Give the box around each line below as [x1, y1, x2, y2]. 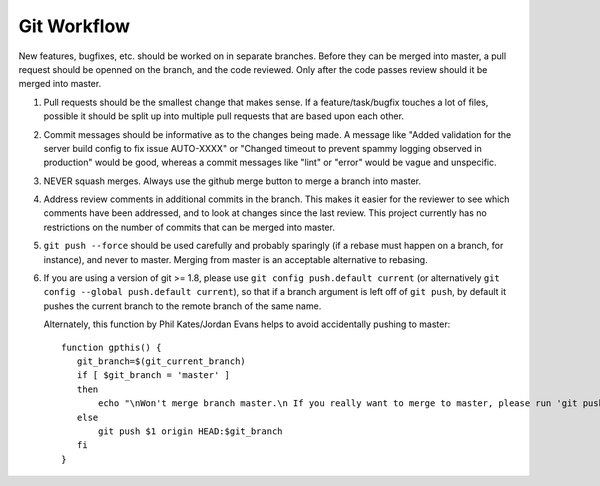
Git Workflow [18, 15, 130, 37]
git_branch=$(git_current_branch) [76, 355, 247, 367]
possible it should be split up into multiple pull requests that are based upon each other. [43, 110, 405, 122]
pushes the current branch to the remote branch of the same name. [43, 300, 322, 312]
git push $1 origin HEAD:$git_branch [98, 425, 284, 437]
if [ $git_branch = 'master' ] [76, 370, 230, 381]
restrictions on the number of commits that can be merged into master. [43, 221, 335, 233]
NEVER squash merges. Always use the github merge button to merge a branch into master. [43, 175, 422, 187]
